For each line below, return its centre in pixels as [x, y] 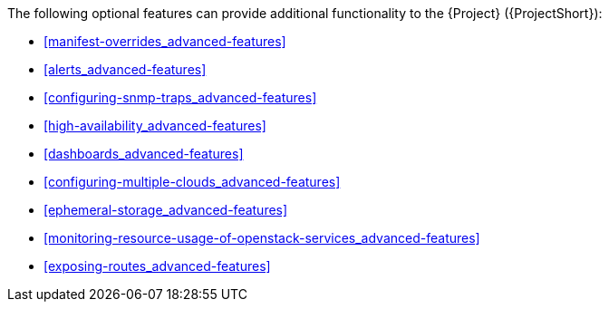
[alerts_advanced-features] [125, 69]
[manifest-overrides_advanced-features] [165, 41]
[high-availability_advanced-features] [155, 126]
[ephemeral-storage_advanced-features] [166, 210]
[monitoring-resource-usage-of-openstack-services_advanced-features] [262, 238]
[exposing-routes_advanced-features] [157, 266]
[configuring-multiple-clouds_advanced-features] [192, 182]
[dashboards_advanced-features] [144, 154]
